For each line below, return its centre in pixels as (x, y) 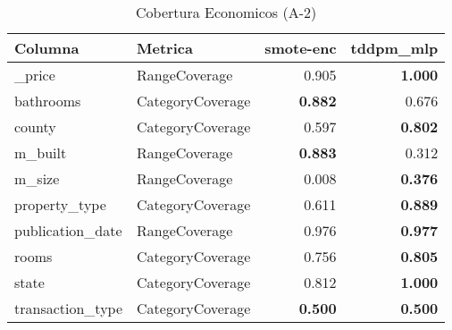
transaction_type (69, 308)
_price (35, 75)
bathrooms (48, 101)
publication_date (68, 230)
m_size (37, 178)
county (35, 127)
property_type (60, 204)
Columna (47, 48)
